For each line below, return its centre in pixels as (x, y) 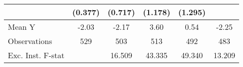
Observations (30, 41)
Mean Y (22, 27)
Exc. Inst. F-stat (36, 55)
